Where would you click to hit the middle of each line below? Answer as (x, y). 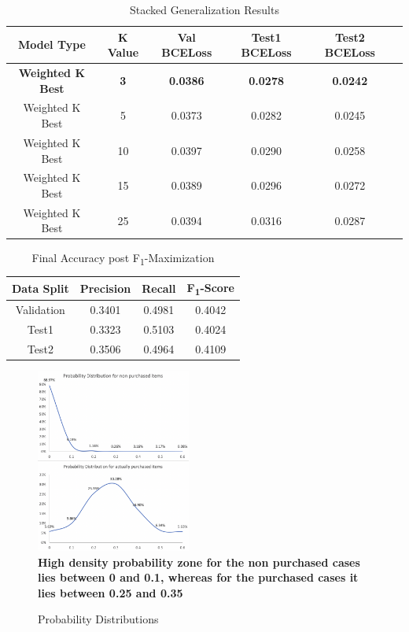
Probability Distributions (98, 619)
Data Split (41, 288)
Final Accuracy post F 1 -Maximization (123, 259)
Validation (40, 309)
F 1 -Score (210, 288)
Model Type (52, 44)
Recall (159, 288)
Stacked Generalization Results (204, 9)
